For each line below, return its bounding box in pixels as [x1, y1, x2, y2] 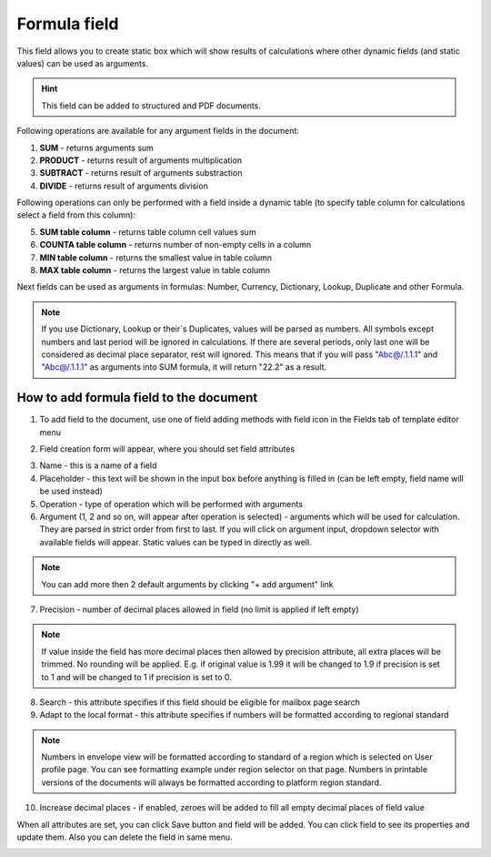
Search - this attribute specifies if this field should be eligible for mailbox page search [39, 697, 361, 708]
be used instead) [39, 485, 104, 496]
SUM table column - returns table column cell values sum [39, 226, 256, 237]
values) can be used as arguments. [16, 57, 149, 68]
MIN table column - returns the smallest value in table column [39, 251, 273, 263]
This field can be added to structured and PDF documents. [41, 100, 261, 111]
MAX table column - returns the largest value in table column [39, 265, 271, 276]
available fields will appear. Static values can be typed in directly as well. [39, 536, 313, 547]
